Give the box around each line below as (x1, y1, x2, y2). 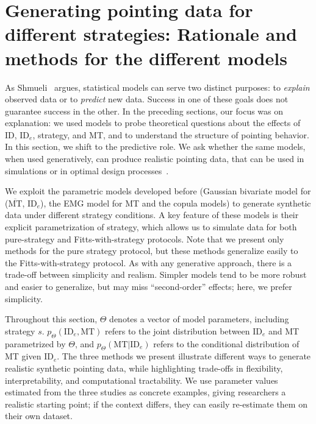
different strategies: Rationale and (5, 21, 297, 46)
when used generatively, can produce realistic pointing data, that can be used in (5, 152, 304, 165)
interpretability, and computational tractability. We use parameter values (5, 373, 278, 386)
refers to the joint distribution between (105, 324, 250, 337)
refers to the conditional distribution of (153, 337, 300, 350)
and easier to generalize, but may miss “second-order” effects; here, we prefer (5, 280, 292, 292)
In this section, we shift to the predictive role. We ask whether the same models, (5, 140, 306, 153)
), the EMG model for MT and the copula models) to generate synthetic (40, 196, 311, 209)
